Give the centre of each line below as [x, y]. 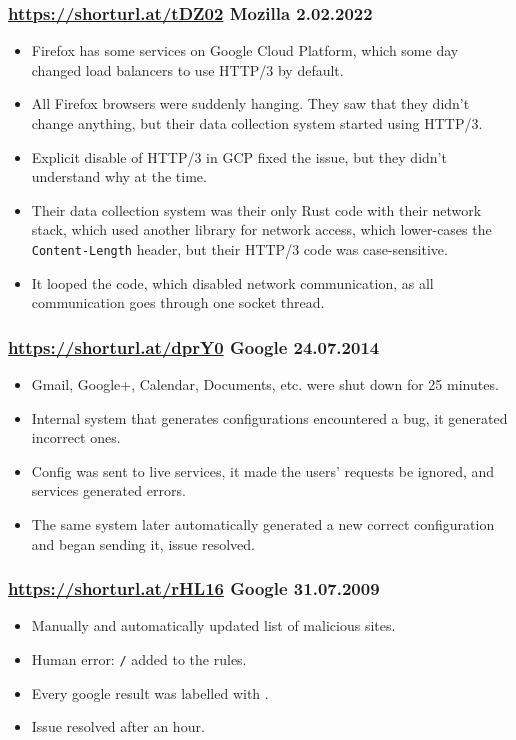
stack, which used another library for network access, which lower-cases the [261, 229]
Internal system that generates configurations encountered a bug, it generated [269, 417]
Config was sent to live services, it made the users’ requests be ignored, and [263, 470]
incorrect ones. [76, 437]
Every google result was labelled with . [150, 692]
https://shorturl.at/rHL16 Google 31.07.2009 [194, 588]
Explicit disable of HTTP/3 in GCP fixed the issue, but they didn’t [239, 156]
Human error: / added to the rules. [139, 659]
